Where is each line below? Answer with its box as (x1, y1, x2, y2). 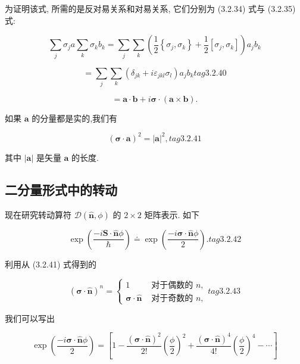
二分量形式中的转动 (5, 180, 117, 198)
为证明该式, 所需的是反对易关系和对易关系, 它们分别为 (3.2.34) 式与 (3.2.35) (5, 2, 296, 14)
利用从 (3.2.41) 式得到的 (5, 257, 96, 270)
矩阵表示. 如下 (144, 208, 199, 220)
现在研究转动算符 (5, 208, 71, 220)
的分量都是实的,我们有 (32, 111, 118, 124)
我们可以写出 (5, 312, 55, 324)
